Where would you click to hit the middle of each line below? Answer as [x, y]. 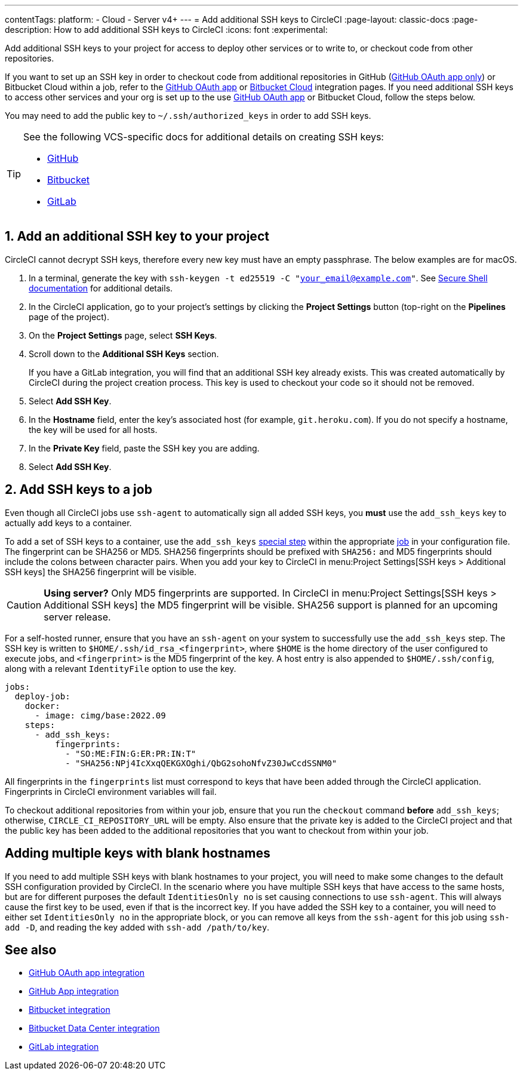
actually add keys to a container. [68, 523]
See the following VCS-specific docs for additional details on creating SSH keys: [204, 137]
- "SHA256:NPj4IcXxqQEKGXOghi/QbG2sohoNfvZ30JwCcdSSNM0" [201, 763]
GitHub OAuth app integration [87, 973]
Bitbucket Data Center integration [94, 1028]
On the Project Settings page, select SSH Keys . [123, 335]
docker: [42, 706]
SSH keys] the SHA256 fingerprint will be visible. [101, 572]
